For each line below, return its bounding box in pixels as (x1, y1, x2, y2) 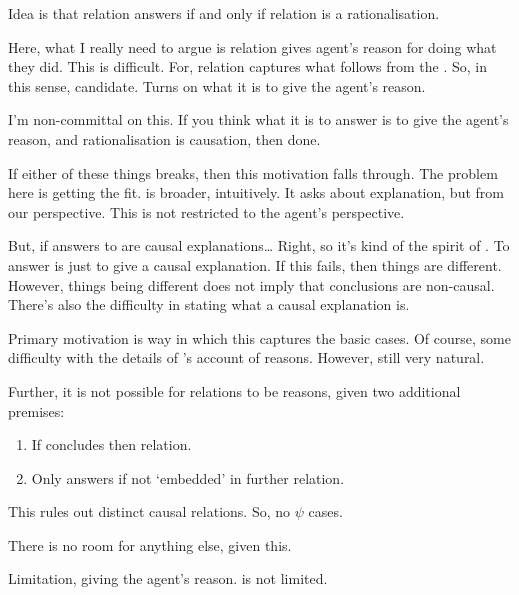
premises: (8, 400, 65, 421)
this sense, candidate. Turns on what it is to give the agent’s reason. (8, 75, 426, 96)
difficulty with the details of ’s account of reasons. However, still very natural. (8, 347, 485, 368)
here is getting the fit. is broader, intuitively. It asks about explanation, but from (8, 182, 504, 203)
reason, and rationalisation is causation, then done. (8, 128, 321, 149)
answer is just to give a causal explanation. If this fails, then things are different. (8, 254, 502, 275)
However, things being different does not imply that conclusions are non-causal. (8, 274, 495, 295)
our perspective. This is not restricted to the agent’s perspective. (8, 201, 405, 222)
